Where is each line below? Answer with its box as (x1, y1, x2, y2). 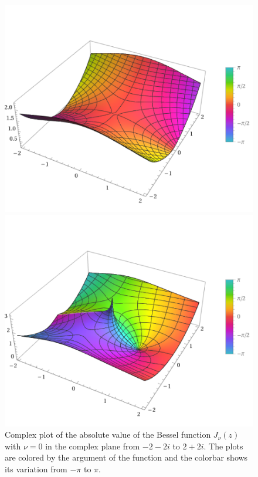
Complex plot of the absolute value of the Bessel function (5, 428, 211, 441)
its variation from (5, 462, 67, 475)
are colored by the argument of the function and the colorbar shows (5, 451, 248, 464)
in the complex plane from (45, 439, 140, 452)
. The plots (203, 439, 243, 452)
